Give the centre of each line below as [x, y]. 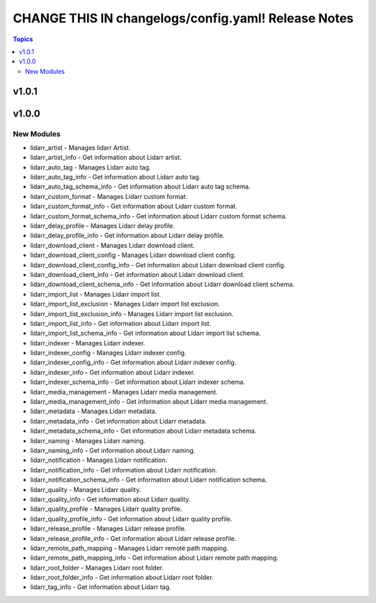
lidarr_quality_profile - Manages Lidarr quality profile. [106, 509]
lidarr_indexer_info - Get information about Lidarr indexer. [112, 372]
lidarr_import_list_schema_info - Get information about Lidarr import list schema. [146, 333]
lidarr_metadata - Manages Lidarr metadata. [94, 411]
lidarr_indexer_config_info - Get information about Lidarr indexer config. [133, 362]
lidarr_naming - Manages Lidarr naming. [88, 440]
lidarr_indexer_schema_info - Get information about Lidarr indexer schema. [138, 382]
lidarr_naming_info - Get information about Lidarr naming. [113, 451]
